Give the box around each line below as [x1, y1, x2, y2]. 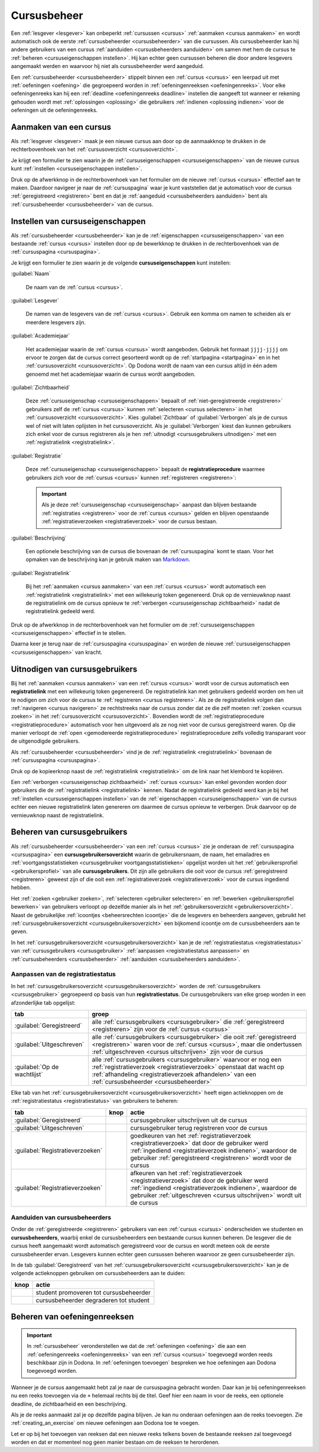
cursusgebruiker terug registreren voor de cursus [130, 1124, 268, 1132]
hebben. [11, 884, 32, 891]
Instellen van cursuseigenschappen [11, 216, 146, 226]
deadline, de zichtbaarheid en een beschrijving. [11, 1400, 127, 1408]
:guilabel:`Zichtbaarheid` [11, 384, 71, 391]
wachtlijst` [14, 1070, 44, 1078]
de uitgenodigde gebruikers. [11, 737, 80, 745]
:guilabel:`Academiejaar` [11, 332, 70, 340]
